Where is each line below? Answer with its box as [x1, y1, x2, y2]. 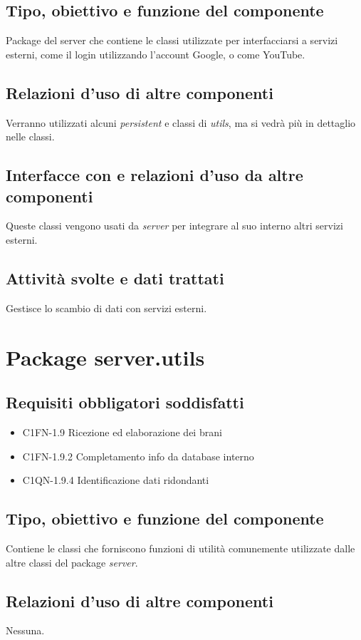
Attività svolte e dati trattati [6, 267, 224, 289]
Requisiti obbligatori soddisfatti [6, 391, 244, 413]
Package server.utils [6, 342, 205, 371]
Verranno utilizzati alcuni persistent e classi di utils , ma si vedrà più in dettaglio [6, 115, 356, 130]
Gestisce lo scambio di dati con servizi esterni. [6, 300, 207, 315]
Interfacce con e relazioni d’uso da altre [6, 164, 303, 186]
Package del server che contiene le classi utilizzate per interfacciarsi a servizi [6, 33, 338, 48]
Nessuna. [6, 623, 45, 638]
